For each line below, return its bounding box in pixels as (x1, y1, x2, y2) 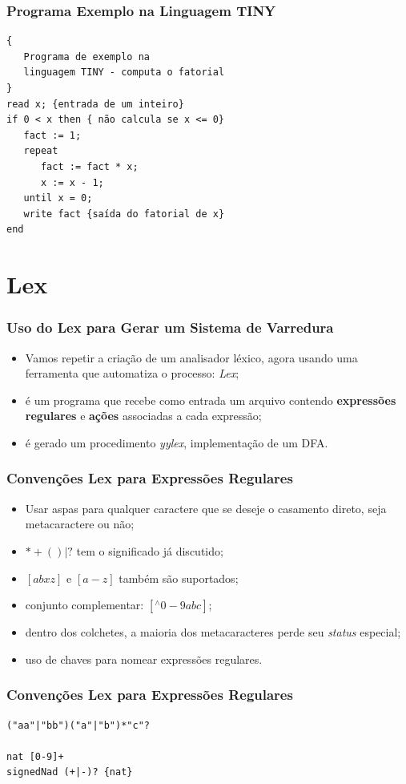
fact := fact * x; (40, 160, 139, 172)
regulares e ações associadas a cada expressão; (25, 407, 262, 424)
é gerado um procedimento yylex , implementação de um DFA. (25, 434, 328, 451)
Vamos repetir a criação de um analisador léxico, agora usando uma (25, 349, 358, 366)
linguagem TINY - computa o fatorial (23, 67, 225, 79)
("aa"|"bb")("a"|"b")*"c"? (6, 719, 150, 731)
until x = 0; (23, 192, 93, 204)
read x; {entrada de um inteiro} (6, 98, 184, 110)
